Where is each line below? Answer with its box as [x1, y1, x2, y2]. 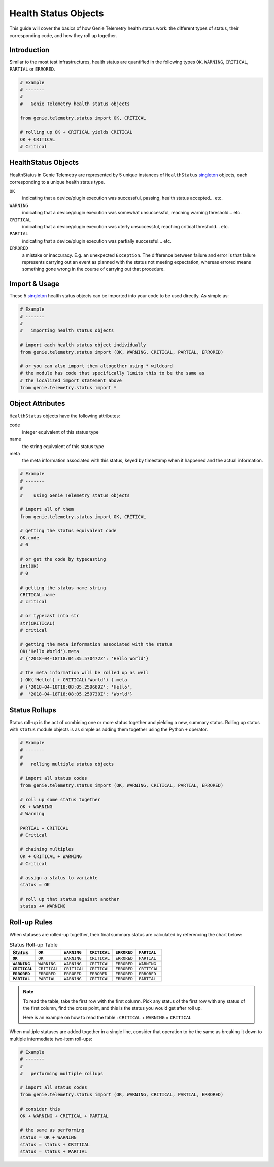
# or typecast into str [20, 613, 80, 619]
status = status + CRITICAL [20, 1142, 90, 1147]
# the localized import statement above [20, 377, 122, 383]
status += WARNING [20, 903, 66, 909]
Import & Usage [9, 280, 59, 288]
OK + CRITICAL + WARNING [20, 853, 82, 860]
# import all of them [20, 506, 74, 512]
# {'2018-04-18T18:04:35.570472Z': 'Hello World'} [20, 656, 149, 662]
